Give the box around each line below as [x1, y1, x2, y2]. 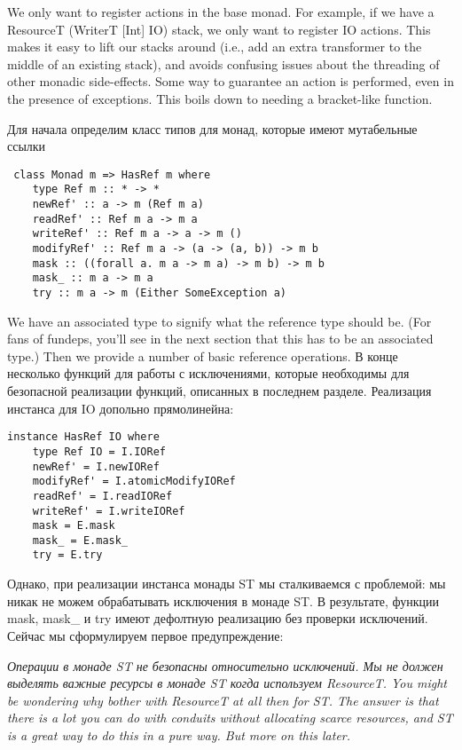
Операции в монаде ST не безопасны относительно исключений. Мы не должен [7, 656, 443, 675]
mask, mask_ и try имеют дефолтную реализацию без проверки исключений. [7, 609, 428, 628]
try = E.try [32, 549, 103, 562]
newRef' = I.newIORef [32, 460, 160, 473]
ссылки [7, 137, 46, 155]
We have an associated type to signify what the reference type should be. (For [7, 312, 432, 330]
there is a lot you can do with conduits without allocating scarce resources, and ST [7, 708, 453, 727]
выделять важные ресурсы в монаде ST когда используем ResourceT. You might [7, 674, 448, 692]
